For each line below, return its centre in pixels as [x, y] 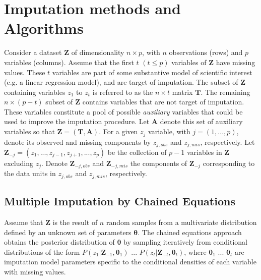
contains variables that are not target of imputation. [163, 102]
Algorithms [44, 28]
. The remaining [225, 92]
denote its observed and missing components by [78, 142]
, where [195, 251]
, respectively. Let [227, 142]
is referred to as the [123, 92]
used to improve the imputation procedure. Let [77, 121]
